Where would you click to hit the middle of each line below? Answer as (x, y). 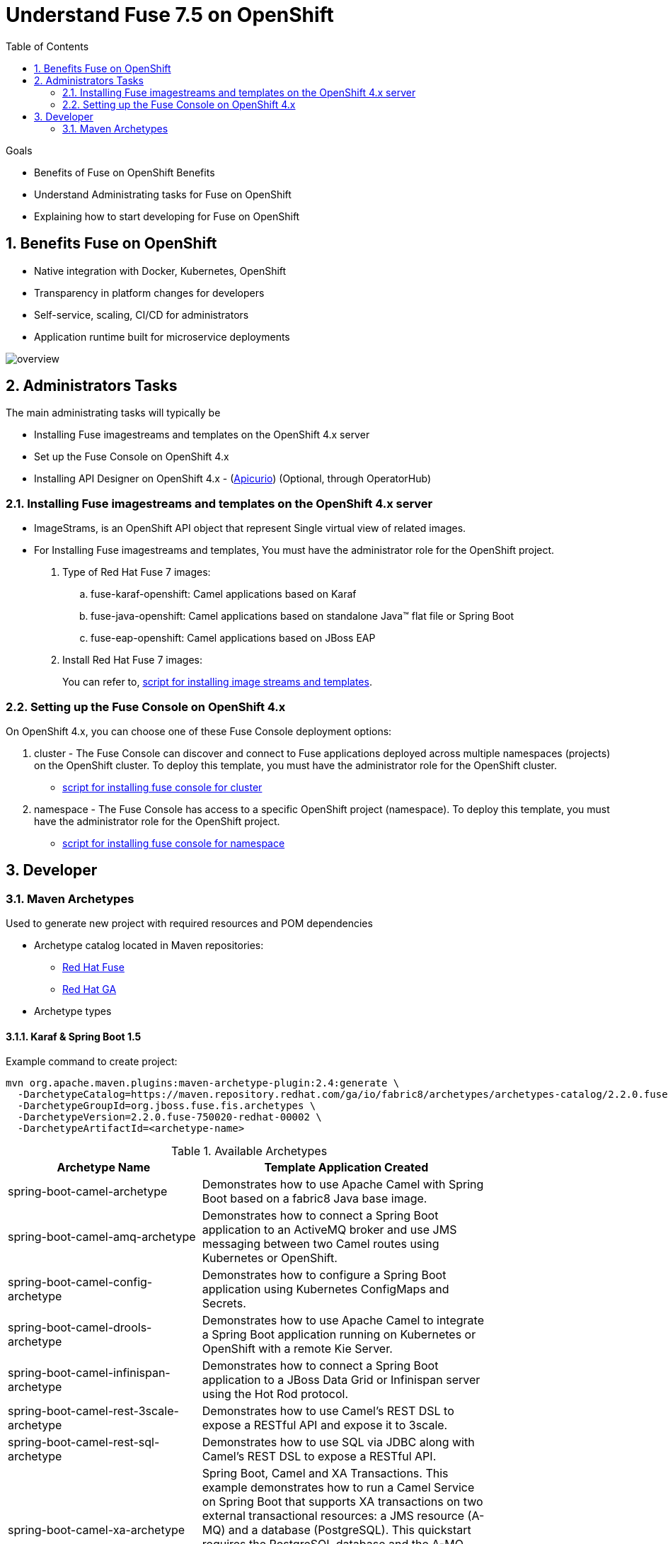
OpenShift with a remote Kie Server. (297, 1349)
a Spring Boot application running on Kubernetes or (339, 1335)
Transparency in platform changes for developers (149, 293)
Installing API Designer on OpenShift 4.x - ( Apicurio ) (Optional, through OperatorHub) (233, 479)
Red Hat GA (90, 989)
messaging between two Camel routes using (321, 1244)
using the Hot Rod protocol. (275, 1394)
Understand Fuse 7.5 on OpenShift (170, 15)
